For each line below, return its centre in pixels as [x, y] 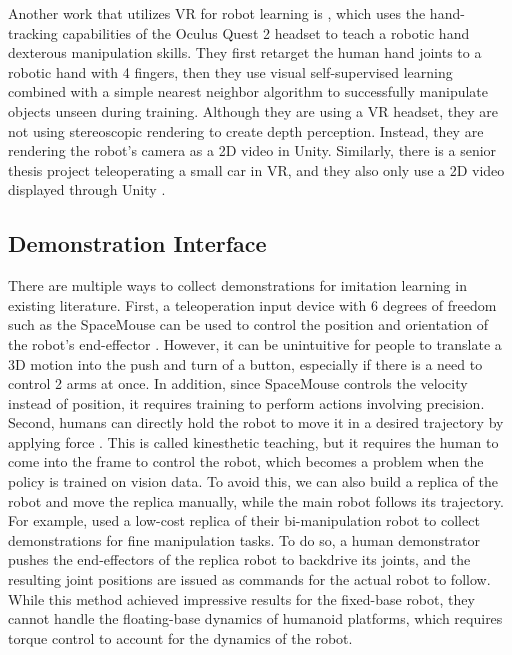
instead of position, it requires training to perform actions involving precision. [246, 402]
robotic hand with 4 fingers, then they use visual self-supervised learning [230, 71]
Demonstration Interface [137, 243]
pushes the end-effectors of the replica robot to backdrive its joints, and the [239, 559]
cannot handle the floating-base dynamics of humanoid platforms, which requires [255, 618]
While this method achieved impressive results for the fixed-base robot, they [241, 598]
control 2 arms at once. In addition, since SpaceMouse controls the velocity [238, 383]
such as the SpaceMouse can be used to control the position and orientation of [248, 324]
